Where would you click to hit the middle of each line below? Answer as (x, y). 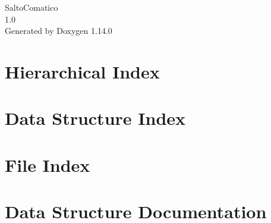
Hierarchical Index (82, 71)
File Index (48, 164)
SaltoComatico (31, 7)
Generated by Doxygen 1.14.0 (59, 31)
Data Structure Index (95, 118)
